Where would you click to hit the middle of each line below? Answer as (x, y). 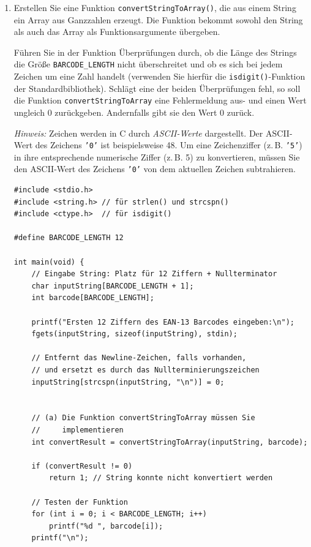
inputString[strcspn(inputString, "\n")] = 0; (128, 382)
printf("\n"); (60, 538)
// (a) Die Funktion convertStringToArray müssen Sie (143, 418)
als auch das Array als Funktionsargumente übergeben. (117, 32)
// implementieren (77, 430)
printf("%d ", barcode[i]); (106, 526)
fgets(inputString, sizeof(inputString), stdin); (134, 334)
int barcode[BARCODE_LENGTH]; (93, 298)
